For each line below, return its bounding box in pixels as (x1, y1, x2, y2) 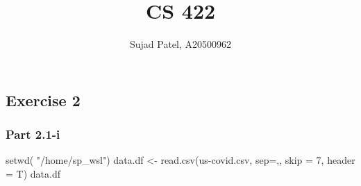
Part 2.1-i (6, 126, 60, 143)
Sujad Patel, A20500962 (129, 37, 232, 51)
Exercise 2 (6, 89, 81, 110)
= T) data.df (6, 166, 60, 180)
